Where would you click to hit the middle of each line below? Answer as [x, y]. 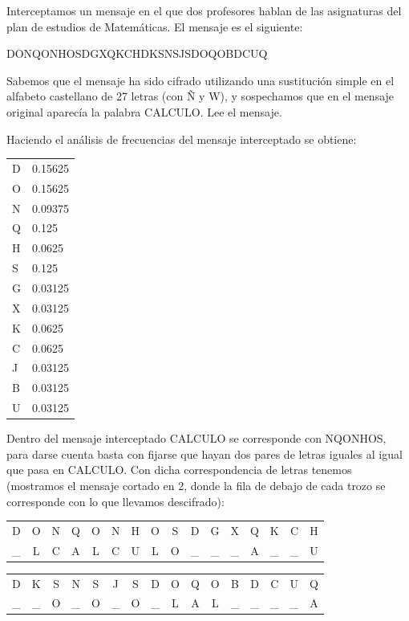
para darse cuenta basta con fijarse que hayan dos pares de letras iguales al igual [204, 453]
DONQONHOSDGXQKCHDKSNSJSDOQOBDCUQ [137, 53]
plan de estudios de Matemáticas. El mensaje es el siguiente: [155, 26]
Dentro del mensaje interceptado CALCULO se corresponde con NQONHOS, [196, 438]
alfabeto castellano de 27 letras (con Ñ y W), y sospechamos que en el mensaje [200, 96]
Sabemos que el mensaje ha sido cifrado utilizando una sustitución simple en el [200, 80]
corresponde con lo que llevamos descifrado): [115, 501]
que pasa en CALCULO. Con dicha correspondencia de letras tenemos [179, 470]
